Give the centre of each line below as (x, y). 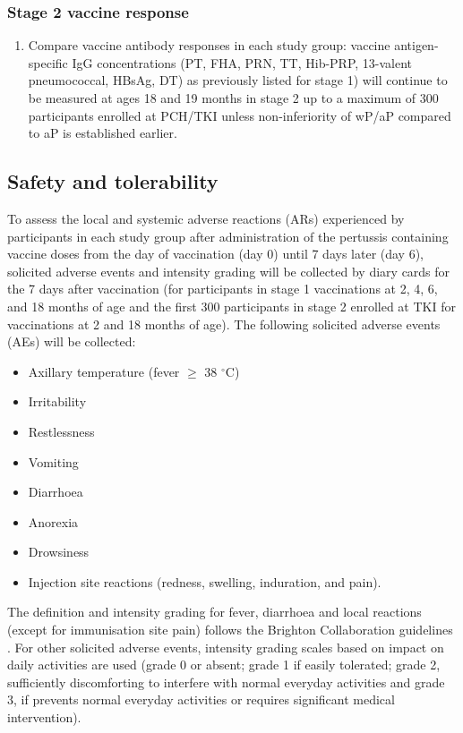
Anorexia (53, 521)
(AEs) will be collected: (72, 341)
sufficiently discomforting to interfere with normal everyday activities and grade (226, 682)
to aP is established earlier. (103, 133)
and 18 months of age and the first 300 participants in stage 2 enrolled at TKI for (231, 306)
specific (48, 62)
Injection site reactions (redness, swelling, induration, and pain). (205, 581)
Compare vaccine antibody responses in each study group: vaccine (209, 45)
